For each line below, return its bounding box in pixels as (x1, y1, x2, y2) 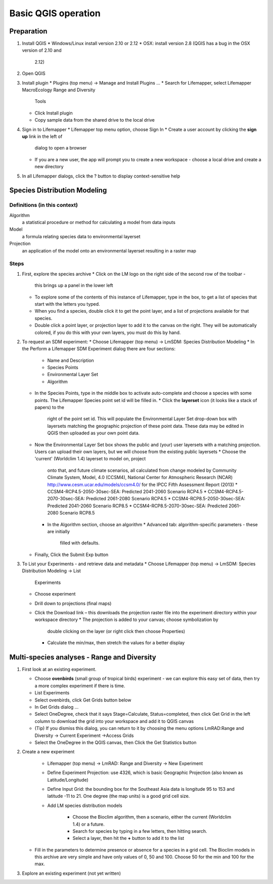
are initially (47, 528, 70, 534)
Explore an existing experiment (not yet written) (22, 870, 121, 876)
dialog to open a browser (34, 145, 87, 151)
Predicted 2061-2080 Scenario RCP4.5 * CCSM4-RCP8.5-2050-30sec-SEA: (86, 496, 245, 502)
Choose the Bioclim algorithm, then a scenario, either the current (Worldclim (72, 814, 232, 820)
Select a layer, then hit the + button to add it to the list (72, 835, 185, 841)
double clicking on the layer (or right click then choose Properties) (47, 628, 186, 634)
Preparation (9, 27, 48, 35)
